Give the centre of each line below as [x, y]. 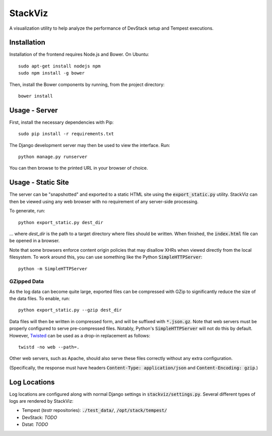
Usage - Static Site [39, 183]
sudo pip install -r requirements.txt [66, 134]
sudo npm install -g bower [52, 73]
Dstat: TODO [35, 424]
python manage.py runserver [53, 157]
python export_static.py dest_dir [61, 222]
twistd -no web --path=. [49, 347]
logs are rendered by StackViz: [41, 401]
